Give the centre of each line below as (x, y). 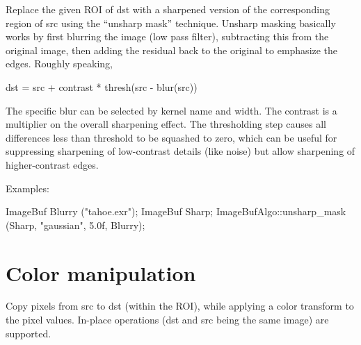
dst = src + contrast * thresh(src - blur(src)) (102, 86)
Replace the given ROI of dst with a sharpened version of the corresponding (168, 9)
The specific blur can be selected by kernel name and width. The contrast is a (171, 110)
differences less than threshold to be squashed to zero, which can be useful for (171, 137)
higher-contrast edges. (52, 164)
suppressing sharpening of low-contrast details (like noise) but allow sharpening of (180, 151)
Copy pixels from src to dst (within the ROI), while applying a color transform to (180, 306)
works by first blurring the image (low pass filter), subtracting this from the (167, 36)
